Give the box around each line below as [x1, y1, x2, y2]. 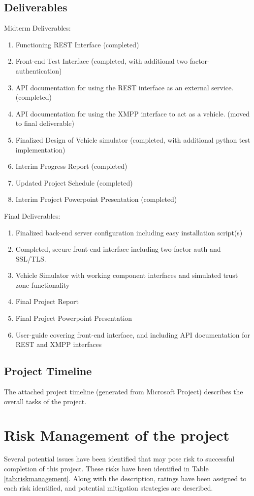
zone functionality [15, 279, 70, 290]
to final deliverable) [15, 118, 74, 128]
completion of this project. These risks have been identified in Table [4, 463, 209, 473]
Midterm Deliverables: [4, 23, 71, 33]
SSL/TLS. [15, 253, 46, 264]
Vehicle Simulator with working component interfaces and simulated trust [15, 270, 238, 280]
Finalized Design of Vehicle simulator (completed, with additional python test [15, 134, 251, 145]
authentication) [15, 65, 62, 76]
